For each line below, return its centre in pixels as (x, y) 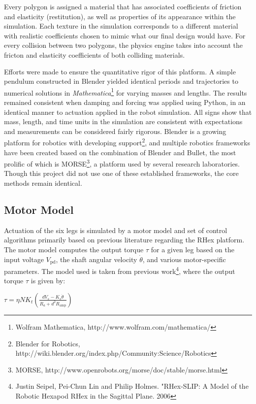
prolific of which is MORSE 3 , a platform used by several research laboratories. (122, 163)
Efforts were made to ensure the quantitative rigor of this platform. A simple (120, 71)
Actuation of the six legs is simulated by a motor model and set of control (116, 230)
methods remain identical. (43, 183)
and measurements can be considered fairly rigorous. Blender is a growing (115, 131)
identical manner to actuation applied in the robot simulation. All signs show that (128, 112)
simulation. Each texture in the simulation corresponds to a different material (121, 26)
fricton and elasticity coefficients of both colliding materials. (95, 54)
